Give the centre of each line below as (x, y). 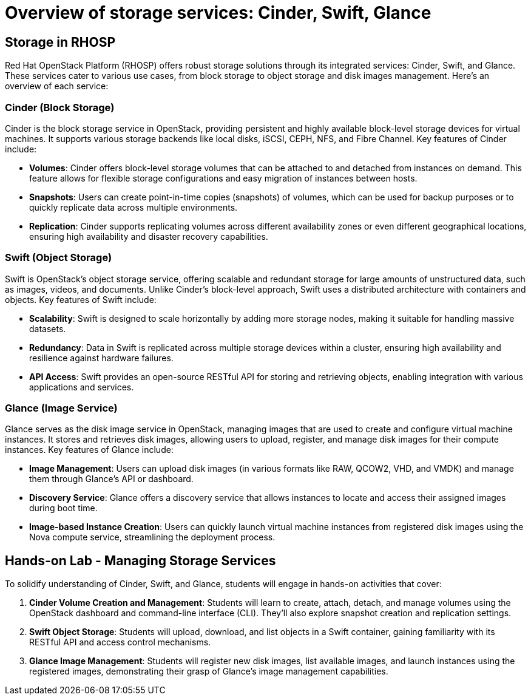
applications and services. (82, 387)
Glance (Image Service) (61, 408)
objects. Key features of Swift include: (81, 299)
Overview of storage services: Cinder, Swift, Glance (218, 13)
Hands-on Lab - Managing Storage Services (140, 560)
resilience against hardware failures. (101, 358)
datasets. (48, 328)
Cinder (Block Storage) (60, 107)
